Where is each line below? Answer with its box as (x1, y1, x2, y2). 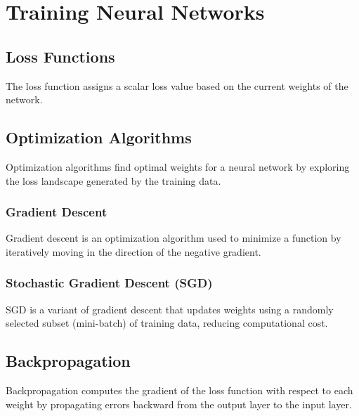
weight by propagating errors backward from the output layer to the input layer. (6, 396, 352, 411)
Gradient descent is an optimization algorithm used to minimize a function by (6, 230, 341, 245)
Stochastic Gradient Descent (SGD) (6, 274, 213, 292)
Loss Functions (6, 45, 115, 67)
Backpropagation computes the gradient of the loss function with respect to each (6, 383, 353, 398)
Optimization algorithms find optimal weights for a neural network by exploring (6, 159, 350, 174)
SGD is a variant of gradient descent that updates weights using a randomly (6, 301, 334, 316)
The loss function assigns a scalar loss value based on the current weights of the (6, 78, 348, 93)
